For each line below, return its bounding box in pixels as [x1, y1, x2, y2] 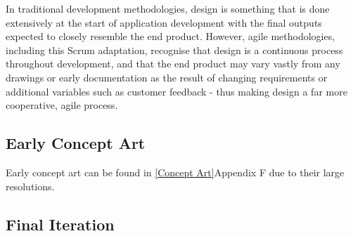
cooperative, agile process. [6, 98, 118, 112]
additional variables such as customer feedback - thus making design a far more [6, 84, 347, 98]
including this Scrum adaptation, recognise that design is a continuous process [6, 42, 343, 57]
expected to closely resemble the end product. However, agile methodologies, [6, 29, 335, 44]
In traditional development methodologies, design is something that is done [6, 1, 330, 15]
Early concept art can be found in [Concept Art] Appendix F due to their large [6, 164, 345, 179]
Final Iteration [6, 213, 115, 235]
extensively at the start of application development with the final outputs [6, 15, 322, 29]
